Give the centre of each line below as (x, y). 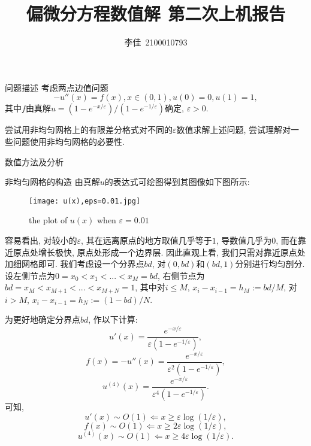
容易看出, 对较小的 (41, 240)
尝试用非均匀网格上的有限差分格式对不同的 (89, 130)
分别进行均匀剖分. (270, 264)
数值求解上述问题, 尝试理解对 (234, 130)
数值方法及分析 (34, 161)
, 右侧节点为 (181, 275)
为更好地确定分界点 (43, 319)
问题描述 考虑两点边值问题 (57, 87)
